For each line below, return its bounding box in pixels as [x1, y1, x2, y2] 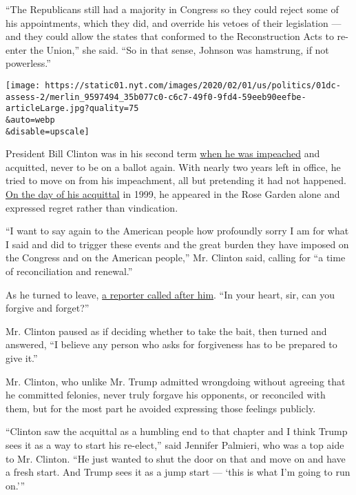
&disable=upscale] [6, 126, 90, 137]
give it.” [6, 350, 38, 365]
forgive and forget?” [6, 301, 90, 315]
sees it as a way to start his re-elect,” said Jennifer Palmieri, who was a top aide [6, 437, 344, 452]
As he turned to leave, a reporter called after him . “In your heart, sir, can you [6, 287, 335, 301]
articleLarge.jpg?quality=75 [6, 103, 139, 114]
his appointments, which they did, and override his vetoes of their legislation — [6, 15, 342, 30]
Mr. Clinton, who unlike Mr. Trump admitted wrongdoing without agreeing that [6, 374, 346, 388]
